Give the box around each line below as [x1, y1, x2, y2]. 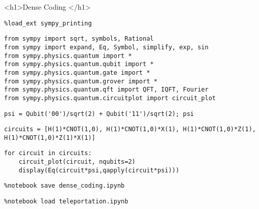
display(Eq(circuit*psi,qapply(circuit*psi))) [18, 166, 179, 174]
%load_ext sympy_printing [4, 19, 92, 27]
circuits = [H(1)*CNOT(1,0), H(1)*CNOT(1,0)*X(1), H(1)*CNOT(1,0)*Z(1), [4, 126, 256, 133]
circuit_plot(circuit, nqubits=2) [18, 158, 136, 166]
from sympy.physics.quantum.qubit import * [4, 61, 154, 68]
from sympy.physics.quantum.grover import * [4, 77, 158, 85]
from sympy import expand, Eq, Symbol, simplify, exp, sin [4, 43, 209, 51]
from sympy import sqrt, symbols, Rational [4, 35, 154, 43]
